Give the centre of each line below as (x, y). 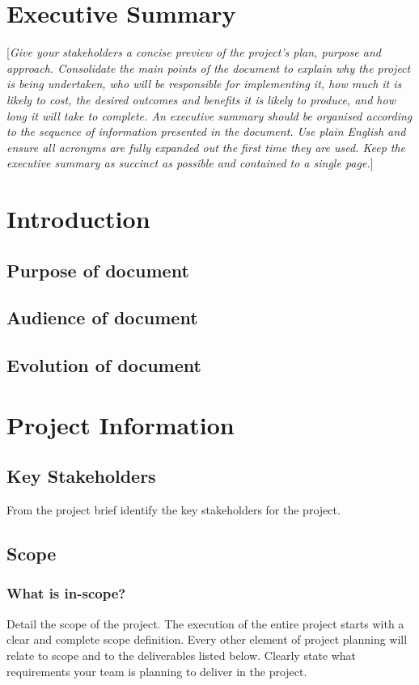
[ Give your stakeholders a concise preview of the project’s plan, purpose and (194, 52)
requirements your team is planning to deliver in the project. (157, 671)
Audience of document (102, 317)
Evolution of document (104, 365)
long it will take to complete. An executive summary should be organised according (209, 115)
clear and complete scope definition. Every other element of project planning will (207, 639)
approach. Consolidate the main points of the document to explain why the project (209, 68)
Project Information (121, 424)
